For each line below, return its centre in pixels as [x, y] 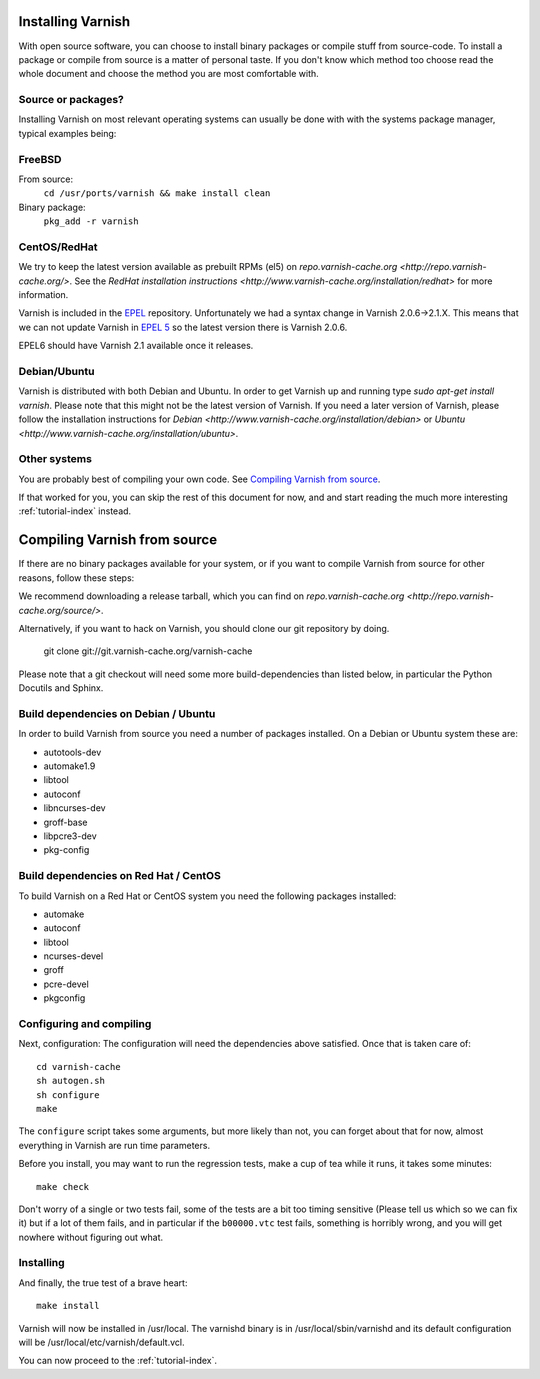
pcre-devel [66, 984]
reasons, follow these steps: [76, 577]
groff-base [65, 822]
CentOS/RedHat [58, 247]
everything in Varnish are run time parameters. [114, 1145]
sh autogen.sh [70, 1081]
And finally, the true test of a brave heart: [103, 1282]
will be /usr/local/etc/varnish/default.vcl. [101, 1342]
